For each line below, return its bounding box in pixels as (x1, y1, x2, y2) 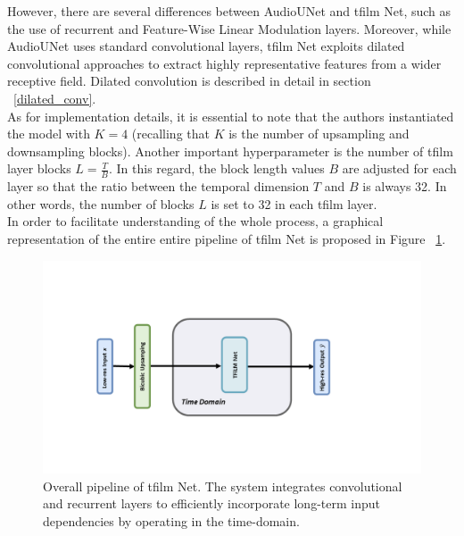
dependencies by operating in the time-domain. (43, 511, 300, 530)
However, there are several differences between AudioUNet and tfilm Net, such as (7, 2, 452, 20)
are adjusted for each (342, 159, 457, 178)
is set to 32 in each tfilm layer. (211, 194, 377, 213)
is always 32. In (362, 177, 447, 196)
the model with (7, 124, 90, 143)
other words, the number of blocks (7, 194, 195, 213)
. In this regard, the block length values (108, 159, 325, 178)
